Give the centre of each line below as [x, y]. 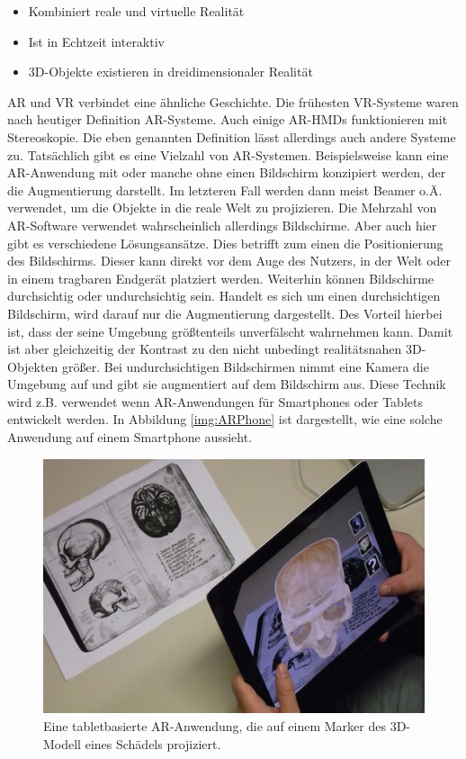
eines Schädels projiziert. [153, 743]
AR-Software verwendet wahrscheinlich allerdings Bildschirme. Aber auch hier [222, 225]
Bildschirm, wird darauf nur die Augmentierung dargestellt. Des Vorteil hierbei [225, 313]
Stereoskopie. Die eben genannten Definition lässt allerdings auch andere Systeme [232, 136]
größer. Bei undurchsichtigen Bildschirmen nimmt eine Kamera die [246, 366]
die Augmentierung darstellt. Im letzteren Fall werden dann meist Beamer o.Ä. [225, 190]
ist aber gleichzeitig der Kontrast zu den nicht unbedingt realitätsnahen [205, 349]
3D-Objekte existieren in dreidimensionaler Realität [170, 72]
